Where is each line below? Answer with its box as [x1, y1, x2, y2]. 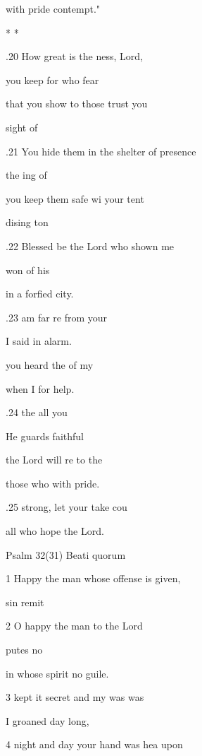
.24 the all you [6, 405, 68, 420]
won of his [6, 262, 50, 277]
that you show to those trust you [6, 96, 148, 111]
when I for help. [6, 381, 75, 396]
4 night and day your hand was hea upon [6, 737, 183, 752]
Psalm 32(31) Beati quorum [6, 547, 126, 562]
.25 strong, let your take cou [6, 500, 127, 514]
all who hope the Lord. [6, 524, 104, 538]
